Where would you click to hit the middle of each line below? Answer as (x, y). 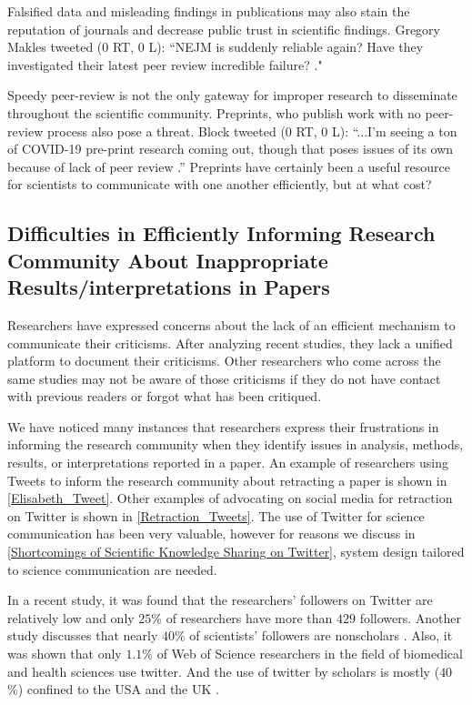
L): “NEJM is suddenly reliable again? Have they (286, 47)
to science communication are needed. (112, 569)
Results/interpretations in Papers (169, 287)
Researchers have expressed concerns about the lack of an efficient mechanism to (231, 324)
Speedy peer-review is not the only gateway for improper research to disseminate (232, 95)
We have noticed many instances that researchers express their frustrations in (223, 426)
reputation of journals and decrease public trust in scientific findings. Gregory (224, 29)
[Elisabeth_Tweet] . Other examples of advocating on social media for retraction (230, 498)
